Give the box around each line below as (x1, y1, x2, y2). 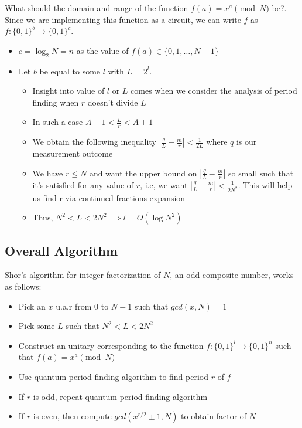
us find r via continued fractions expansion (32, 191, 186, 203)
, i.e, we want (140, 178, 188, 191)
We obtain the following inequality (32, 135, 156, 148)
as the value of (76, 44, 129, 56)
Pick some (18, 320, 55, 332)
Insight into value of (32, 84, 105, 97)
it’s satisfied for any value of (32, 178, 134, 191)
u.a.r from (56, 300, 92, 312)
